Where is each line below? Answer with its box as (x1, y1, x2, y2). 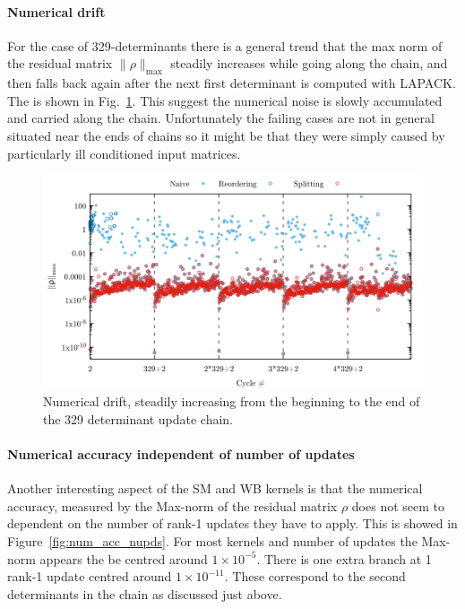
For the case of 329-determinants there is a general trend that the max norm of (7, 36, 443, 55)
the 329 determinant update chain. (43, 409, 234, 428)
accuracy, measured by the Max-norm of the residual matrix (7, 496, 338, 515)
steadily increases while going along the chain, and (170, 54, 448, 73)
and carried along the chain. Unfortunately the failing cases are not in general (7, 109, 435, 127)
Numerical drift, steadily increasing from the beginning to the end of (43, 392, 420, 411)
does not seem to (351, 496, 444, 515)
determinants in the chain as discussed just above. (7, 584, 282, 603)
